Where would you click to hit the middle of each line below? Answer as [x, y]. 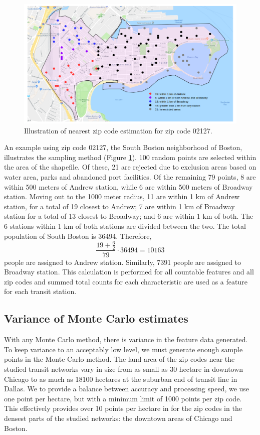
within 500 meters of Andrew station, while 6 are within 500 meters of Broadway [128, 186]
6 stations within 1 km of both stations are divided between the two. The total [125, 226]
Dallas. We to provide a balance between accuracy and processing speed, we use [127, 389]
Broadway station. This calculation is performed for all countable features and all [129, 272]
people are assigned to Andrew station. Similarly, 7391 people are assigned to [123, 262]
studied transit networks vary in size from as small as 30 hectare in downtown [124, 369]
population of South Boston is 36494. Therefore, [78, 236]
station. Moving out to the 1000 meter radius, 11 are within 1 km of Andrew [122, 196]
